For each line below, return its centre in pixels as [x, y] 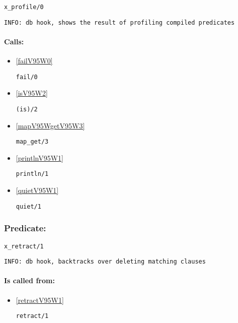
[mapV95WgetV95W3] [50, 125]
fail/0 [27, 77]
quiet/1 [28, 206]
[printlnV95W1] [39, 157]
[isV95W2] [32, 93]
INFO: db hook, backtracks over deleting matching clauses [105, 262]
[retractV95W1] [40, 300]
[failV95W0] [34, 61]
